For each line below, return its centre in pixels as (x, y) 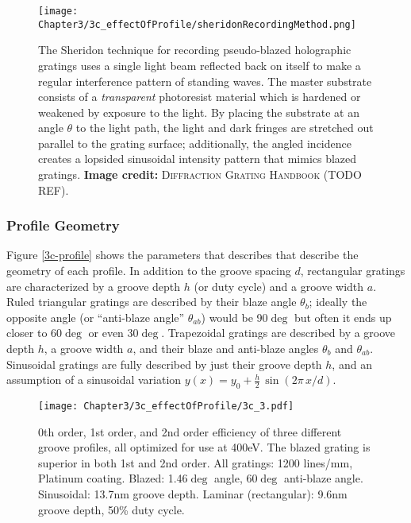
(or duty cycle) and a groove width (279, 286)
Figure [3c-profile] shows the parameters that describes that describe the (182, 255)
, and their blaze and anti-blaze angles (226, 349)
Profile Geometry (63, 225)
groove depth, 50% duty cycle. (111, 509)
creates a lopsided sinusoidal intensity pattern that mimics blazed (198, 159)
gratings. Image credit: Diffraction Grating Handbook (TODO (200, 174)
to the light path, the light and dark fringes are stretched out (225, 128)
